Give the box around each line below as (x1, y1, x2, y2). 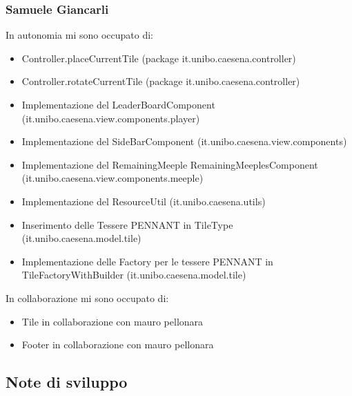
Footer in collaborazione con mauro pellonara (21, 337, 214, 352)
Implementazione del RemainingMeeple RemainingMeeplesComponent (21, 157, 318, 171)
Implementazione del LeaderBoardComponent (21, 97, 215, 111)
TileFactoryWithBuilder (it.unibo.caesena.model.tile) (21, 267, 246, 282)
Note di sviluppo (6, 371, 128, 393)
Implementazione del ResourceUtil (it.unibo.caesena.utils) (21, 194, 266, 208)
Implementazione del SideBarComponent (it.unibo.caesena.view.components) (21, 134, 347, 149)
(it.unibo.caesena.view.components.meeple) (21, 171, 204, 185)
